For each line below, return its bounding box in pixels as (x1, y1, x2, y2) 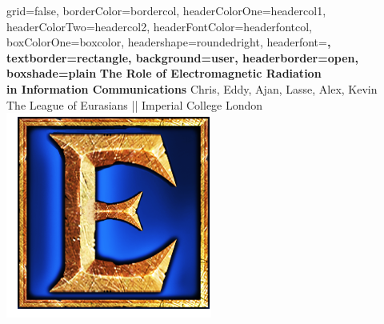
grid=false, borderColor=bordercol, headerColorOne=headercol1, (6, 2, 326, 18)
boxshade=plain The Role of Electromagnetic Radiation (6, 65, 322, 82)
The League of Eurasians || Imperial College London (6, 96, 263, 113)
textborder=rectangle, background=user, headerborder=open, (6, 49, 358, 66)
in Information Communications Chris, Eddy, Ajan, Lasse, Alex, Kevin (6, 80, 378, 97)
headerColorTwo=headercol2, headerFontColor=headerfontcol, (6, 18, 312, 34)
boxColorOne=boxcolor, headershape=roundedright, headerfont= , (6, 34, 331, 50)
